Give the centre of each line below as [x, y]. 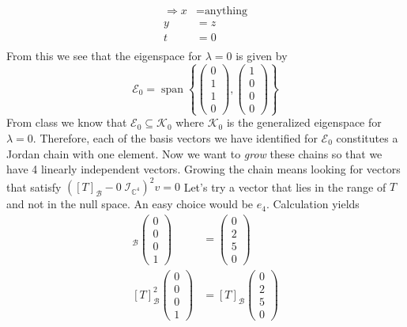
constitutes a [367, 138]
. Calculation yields [313, 204]
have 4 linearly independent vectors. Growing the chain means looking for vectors [203, 169]
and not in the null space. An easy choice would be [130, 204]
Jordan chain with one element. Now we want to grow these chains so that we [194, 153]
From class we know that [67, 122]
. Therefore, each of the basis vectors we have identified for [175, 138]
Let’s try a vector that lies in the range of [285, 186]
